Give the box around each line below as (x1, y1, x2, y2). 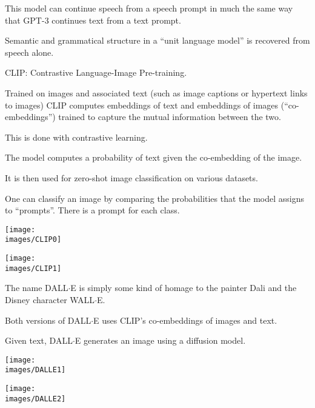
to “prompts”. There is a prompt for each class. (5, 204, 180, 216)
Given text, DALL (5, 334, 73, 347)
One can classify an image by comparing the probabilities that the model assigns (5, 192, 305, 204)
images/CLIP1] (5, 264, 62, 273)
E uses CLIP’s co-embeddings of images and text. (93, 313, 277, 326)
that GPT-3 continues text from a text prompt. (5, 13, 181, 26)
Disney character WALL (5, 293, 95, 306)
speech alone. (5, 45, 54, 58)
